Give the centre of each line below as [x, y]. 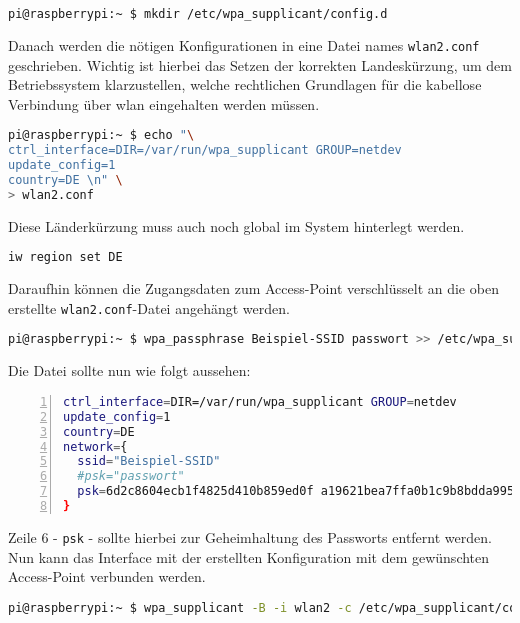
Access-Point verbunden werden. [107, 576]
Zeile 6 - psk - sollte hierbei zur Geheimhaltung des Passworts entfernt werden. [250, 536]
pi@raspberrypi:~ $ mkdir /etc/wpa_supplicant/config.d [198, 14]
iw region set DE [65, 257]
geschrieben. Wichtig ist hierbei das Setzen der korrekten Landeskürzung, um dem [260, 64]
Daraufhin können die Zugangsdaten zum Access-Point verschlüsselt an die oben [253, 288]
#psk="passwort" [131, 476]
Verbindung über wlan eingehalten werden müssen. [164, 103]
